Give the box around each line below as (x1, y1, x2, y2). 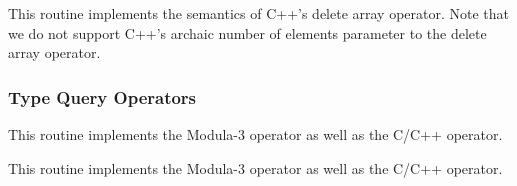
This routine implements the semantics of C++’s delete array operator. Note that (8, 3, 510, 23)
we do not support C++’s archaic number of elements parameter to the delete (8, 22, 487, 43)
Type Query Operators (8, 84, 197, 109)
